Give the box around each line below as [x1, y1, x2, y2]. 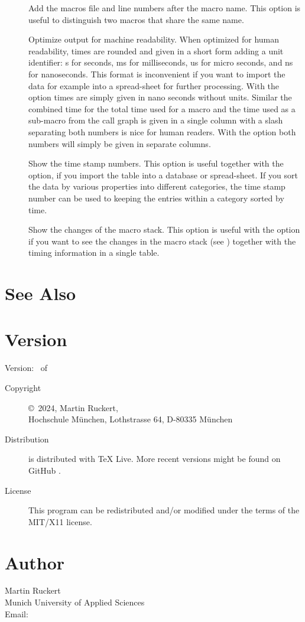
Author [5, 550, 65, 574]
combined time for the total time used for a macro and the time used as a [28, 102, 296, 115]
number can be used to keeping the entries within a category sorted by [28, 191, 284, 204]
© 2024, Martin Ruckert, [28, 401, 118, 413]
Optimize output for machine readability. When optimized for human [28, 33, 280, 45]
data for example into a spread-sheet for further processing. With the [28, 79, 280, 92]
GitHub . [28, 464, 61, 476]
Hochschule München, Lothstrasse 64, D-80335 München [28, 413, 233, 425]
